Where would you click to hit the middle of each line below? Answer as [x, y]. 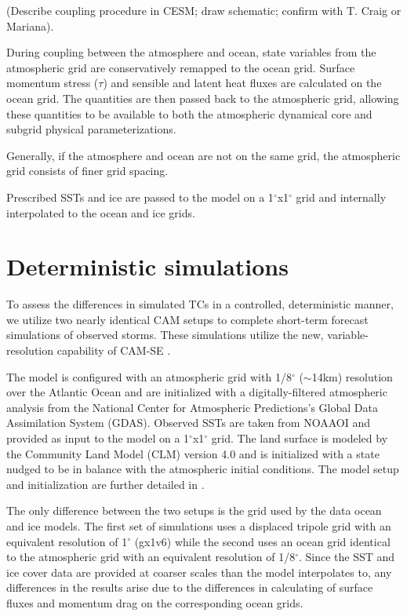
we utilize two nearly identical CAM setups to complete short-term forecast [187, 319]
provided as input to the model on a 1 [98, 438]
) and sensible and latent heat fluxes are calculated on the [242, 83]
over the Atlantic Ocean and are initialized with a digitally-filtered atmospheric [197, 392]
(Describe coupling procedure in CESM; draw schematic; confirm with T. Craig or [204, 10]
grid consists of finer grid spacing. [87, 171]
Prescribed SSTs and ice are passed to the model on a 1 [140, 197]
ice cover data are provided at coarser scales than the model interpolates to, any [199, 572]
